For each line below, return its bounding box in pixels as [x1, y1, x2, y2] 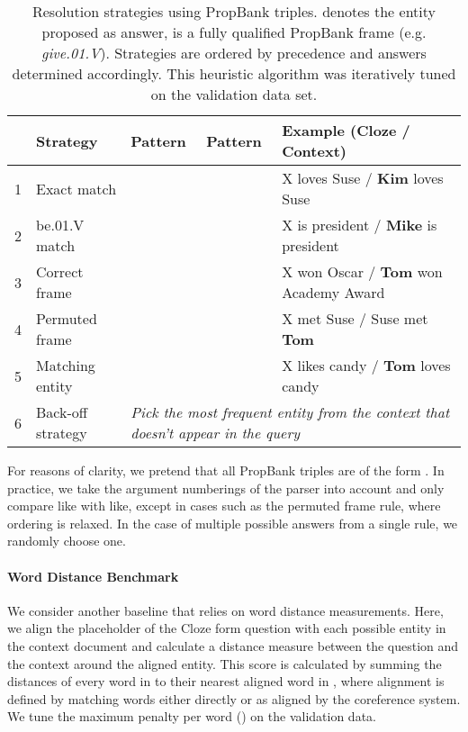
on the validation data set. [150, 84, 318, 104]
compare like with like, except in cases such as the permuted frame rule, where [7, 496, 441, 515]
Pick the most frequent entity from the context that [130, 402, 450, 422]
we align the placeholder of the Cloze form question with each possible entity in [7, 619, 446, 637]
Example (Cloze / [282, 120, 410, 140]
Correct [36, 261, 84, 282]
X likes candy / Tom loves [282, 355, 451, 375]
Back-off [36, 402, 88, 422]
